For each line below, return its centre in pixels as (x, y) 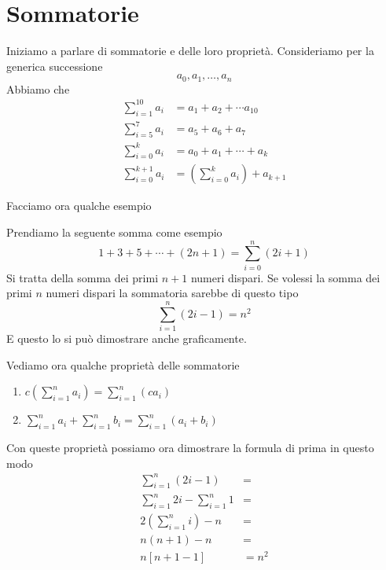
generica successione (55, 66)
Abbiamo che (38, 88)
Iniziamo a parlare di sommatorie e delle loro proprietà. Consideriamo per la (190, 51)
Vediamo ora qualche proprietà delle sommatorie (123, 364)
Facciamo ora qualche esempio (79, 206)
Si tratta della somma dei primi (83, 277)
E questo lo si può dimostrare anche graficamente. (127, 338)
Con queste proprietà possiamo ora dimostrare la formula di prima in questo (190, 447)
